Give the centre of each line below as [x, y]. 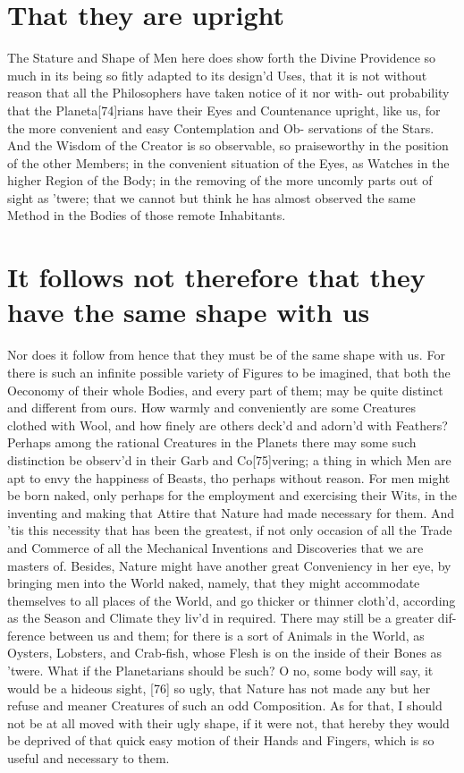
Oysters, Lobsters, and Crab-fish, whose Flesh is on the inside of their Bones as [225, 653]
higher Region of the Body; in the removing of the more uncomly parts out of [220, 180]
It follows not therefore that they [216, 277]
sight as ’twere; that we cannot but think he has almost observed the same [211, 197]
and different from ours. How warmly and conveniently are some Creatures [212, 408]
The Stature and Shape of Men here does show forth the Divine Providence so [222, 58]
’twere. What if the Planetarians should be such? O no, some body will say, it [220, 671]
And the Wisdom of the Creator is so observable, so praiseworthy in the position [228, 145]
